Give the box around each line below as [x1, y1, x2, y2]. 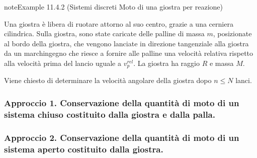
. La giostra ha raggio [133, 57, 200, 68]
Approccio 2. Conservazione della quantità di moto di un [4, 131, 239, 143]
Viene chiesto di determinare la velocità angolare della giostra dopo [4, 75, 212, 86]
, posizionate [213, 28, 252, 39]
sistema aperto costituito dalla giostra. [4, 142, 163, 155]
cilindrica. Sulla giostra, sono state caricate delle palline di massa [4, 28, 205, 39]
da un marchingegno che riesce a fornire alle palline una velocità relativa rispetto [4, 48, 253, 58]
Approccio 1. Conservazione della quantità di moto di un [4, 96, 239, 109]
